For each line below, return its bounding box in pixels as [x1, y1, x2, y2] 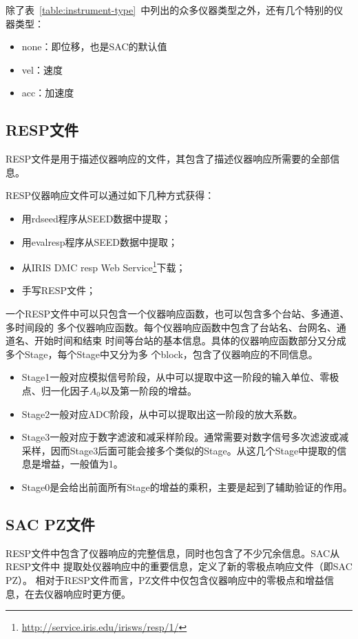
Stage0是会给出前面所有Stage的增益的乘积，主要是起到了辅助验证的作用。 [21, 479, 352, 494]
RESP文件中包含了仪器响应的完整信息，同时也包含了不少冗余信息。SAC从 [6, 545, 340, 560]
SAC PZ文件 [6, 513, 95, 534]
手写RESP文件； [21, 283, 96, 297]
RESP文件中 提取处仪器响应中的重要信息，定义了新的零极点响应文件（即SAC [6, 559, 352, 574]
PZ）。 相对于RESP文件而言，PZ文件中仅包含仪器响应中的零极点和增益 [6, 572, 324, 587]
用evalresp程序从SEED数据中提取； [21, 234, 178, 249]
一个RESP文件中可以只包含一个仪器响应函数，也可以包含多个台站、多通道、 [6, 306, 350, 320]
